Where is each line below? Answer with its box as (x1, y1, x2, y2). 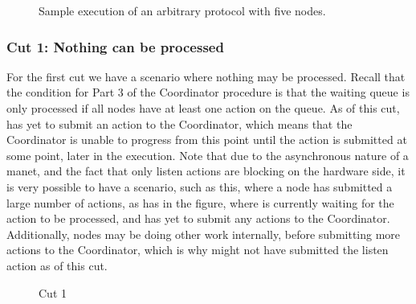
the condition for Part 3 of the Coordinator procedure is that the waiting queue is (6, 84, 410, 101)
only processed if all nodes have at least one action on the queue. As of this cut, (6, 100, 400, 116)
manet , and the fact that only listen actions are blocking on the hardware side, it (6, 162, 406, 179)
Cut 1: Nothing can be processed (6, 36, 224, 56)
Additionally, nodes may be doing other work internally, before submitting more (6, 225, 401, 242)
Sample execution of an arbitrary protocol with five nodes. (39, 2, 326, 18)
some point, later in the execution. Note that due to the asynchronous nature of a (6, 146, 409, 163)
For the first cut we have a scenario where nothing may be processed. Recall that (6, 68, 406, 84)
